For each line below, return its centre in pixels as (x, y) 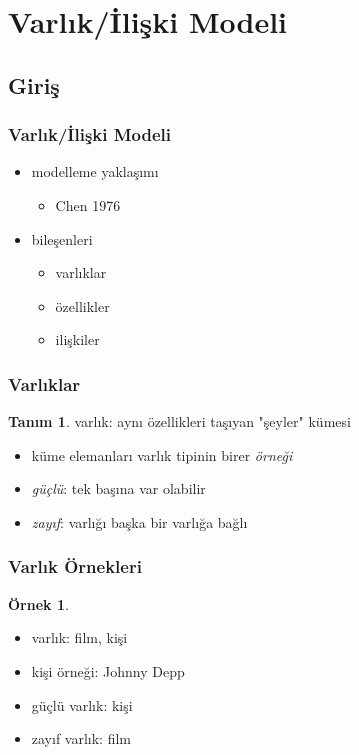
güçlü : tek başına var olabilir (118, 488)
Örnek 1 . (38, 603)
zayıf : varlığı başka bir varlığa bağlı (139, 521)
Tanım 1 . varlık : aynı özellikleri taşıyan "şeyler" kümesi (179, 421)
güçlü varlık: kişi (82, 704)
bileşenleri (62, 238)
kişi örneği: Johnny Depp (108, 670)
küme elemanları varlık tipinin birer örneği (162, 454)
